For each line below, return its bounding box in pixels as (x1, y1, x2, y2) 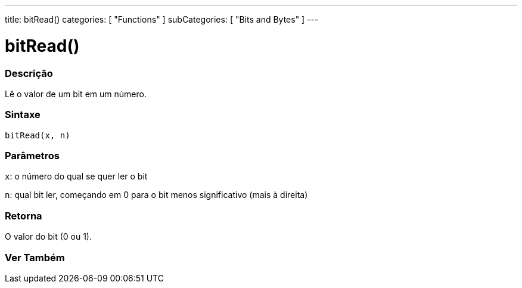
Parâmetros (5, 150, 60, 162)
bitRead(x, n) (5, 130, 70, 140)
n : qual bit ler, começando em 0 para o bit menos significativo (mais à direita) (5, 190, 308, 200)
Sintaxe (5, 109, 41, 121)
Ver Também (5, 251, 65, 264)
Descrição (5, 67, 53, 79)
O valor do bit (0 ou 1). (5, 231, 92, 242)
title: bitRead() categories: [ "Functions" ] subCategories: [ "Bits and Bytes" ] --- (5, 14, 319, 24)
